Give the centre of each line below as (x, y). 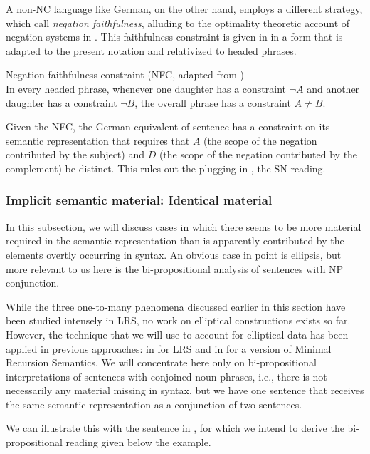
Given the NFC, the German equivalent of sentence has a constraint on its (168, 127)
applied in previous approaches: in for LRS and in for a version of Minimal (169, 348)
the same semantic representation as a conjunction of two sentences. (154, 404)
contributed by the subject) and (75, 154)
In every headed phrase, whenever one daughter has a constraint (146, 88)
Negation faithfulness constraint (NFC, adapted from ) (125, 74)
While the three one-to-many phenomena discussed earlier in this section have (176, 306)
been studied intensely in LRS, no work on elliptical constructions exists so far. (178, 320)
